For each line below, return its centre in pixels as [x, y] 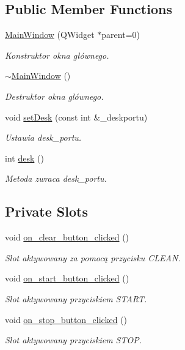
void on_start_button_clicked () [67, 278]
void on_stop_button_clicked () [66, 319]
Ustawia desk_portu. [43, 137]
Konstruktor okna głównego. [57, 55]
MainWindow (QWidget [50, 35]
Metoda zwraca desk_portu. [56, 178]
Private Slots [46, 211]
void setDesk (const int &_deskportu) [76, 117]
